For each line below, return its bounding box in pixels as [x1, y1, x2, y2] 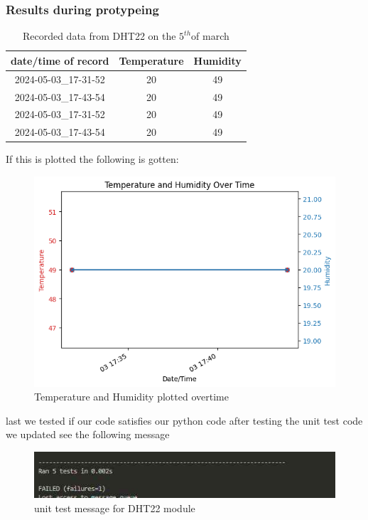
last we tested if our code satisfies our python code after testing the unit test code [6, 413, 363, 428]
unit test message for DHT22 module [34, 500, 195, 515]
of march [191, 28, 229, 43]
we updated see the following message [6, 427, 170, 442]
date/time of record [11, 53, 109, 68]
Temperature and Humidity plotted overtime [34, 389, 229, 404]
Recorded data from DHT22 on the [22, 28, 176, 43]
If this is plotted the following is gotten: [6, 152, 179, 166]
